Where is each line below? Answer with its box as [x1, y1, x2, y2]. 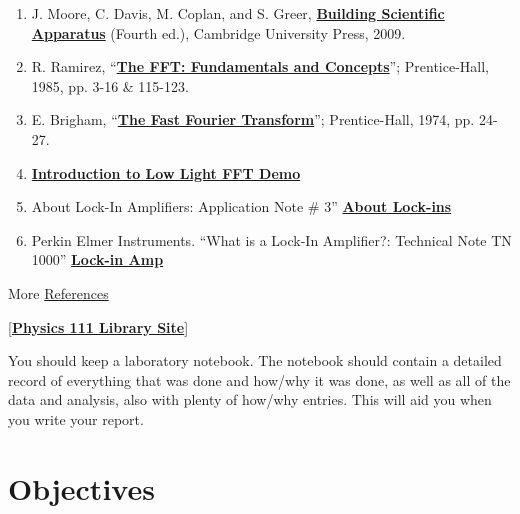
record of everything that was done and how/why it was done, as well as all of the [8, 369, 511, 390]
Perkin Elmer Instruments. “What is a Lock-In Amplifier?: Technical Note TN [31, 229, 512, 250]
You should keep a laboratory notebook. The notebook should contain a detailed [8, 350, 502, 371]
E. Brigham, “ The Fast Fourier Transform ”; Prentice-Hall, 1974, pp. [31, 109, 475, 130]
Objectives [8, 467, 155, 508]
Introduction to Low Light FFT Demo [31, 162, 301, 183]
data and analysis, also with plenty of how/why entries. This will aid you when [8, 389, 492, 410]
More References [8, 282, 109, 303]
